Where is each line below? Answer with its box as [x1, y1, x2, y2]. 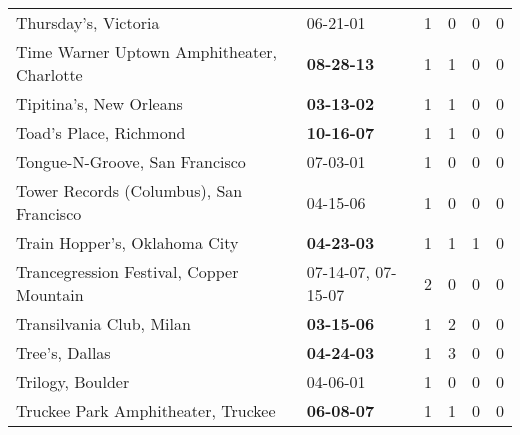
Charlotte [16, 63, 83, 86]
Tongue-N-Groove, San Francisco [16, 150, 246, 173]
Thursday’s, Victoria [16, 11, 160, 34]
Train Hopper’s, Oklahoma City [16, 231, 239, 254]
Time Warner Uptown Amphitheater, [16, 40, 278, 63]
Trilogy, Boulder [16, 370, 130, 393]
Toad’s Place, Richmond [16, 121, 186, 144]
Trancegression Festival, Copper [16, 260, 239, 283]
